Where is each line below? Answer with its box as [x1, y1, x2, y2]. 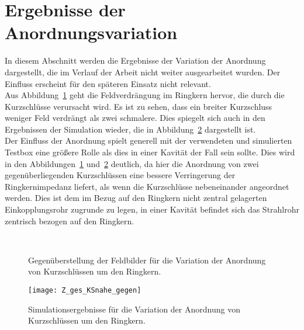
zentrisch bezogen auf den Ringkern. [5, 214, 134, 227]
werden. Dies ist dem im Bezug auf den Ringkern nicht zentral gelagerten [5, 192, 267, 204]
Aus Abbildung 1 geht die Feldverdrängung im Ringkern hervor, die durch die [5, 89, 285, 101]
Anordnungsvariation [5, 20, 178, 44]
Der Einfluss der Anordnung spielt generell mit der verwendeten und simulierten [5, 134, 292, 147]
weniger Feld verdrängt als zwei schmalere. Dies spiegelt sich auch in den [5, 112, 265, 124]
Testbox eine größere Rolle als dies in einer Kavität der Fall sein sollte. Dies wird [5, 146, 295, 158]
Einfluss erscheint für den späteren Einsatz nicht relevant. [5, 77, 211, 89]
